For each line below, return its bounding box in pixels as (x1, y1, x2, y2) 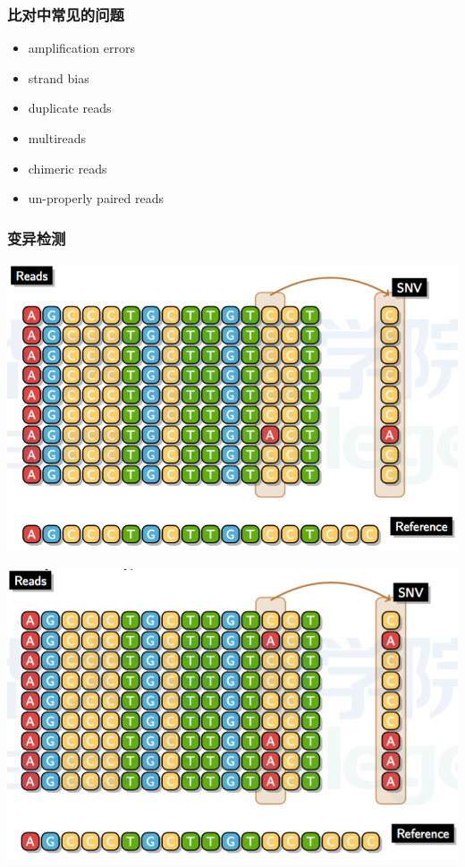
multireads (28, 129, 87, 147)
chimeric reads (28, 158, 107, 177)
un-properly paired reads (28, 189, 164, 208)
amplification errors (28, 38, 136, 57)
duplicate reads (28, 98, 112, 117)
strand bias (28, 68, 89, 87)
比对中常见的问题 (7, 3, 124, 25)
